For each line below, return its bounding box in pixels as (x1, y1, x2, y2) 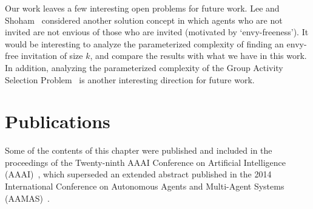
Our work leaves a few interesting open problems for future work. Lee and (5, 2, 280, 14)
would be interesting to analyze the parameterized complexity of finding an (5, 37, 284, 50)
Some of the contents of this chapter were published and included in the (5, 144, 272, 157)
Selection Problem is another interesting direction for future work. (5, 73, 255, 86)
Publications (5, 109, 110, 134)
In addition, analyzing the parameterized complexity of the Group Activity (5, 61, 283, 74)
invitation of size (21, 49, 83, 62)
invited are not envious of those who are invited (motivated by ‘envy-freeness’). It (5, 26, 309, 38)
